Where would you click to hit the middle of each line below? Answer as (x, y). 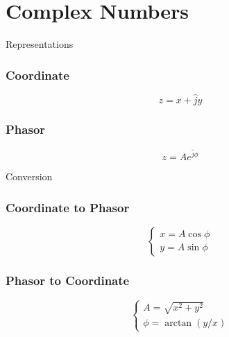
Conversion (29, 176)
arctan (178, 323)
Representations (40, 44)
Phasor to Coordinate (68, 280)
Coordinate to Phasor (68, 207)
